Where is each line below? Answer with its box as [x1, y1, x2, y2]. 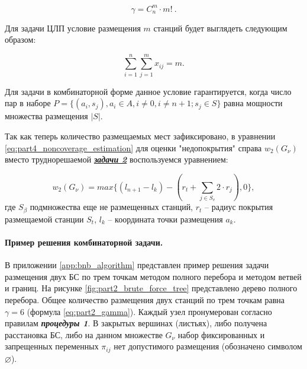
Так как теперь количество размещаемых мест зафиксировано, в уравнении [5, 130, 276, 142]
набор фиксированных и [177, 328, 265, 341]
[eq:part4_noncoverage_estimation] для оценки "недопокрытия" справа [5, 141, 262, 154]
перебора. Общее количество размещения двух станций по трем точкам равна [5, 293, 285, 306]
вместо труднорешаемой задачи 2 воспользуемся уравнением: [5, 153, 228, 166]
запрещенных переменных [5, 340, 99, 352]
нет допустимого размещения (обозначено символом [114, 340, 302, 352]
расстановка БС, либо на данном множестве [5, 328, 163, 341]
